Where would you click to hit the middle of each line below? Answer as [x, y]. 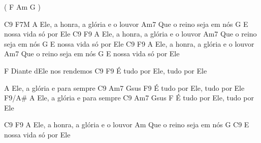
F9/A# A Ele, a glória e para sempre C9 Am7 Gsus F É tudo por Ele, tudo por [129, 98]
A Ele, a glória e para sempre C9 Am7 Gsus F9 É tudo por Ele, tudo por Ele [124, 87]
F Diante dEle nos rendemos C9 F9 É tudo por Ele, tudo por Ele [106, 70]
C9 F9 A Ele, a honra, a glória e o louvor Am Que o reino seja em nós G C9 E [127, 124]
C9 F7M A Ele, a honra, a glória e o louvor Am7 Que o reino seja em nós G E [126, 24]
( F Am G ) [22, 7]
